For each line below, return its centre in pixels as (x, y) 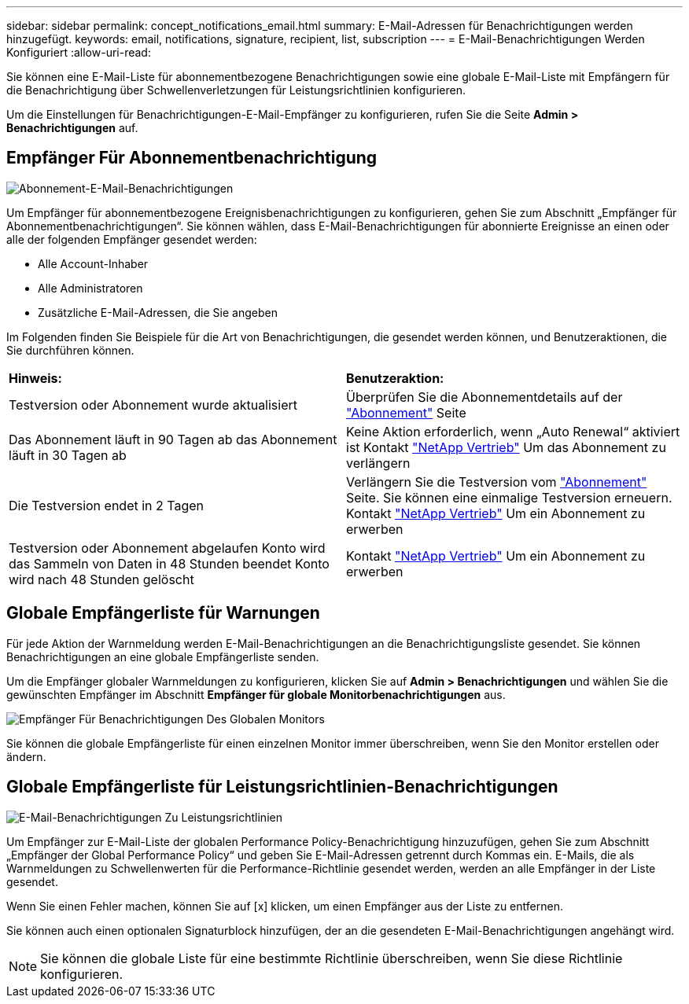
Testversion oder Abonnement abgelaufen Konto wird (167, 548)
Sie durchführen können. (70, 350)
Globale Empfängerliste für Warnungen (163, 613)
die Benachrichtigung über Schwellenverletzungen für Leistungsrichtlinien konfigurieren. (236, 90)
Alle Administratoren (90, 288)
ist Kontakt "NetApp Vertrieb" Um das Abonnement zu (506, 447)
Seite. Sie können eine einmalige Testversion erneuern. (509, 497)
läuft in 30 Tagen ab (68, 455)
